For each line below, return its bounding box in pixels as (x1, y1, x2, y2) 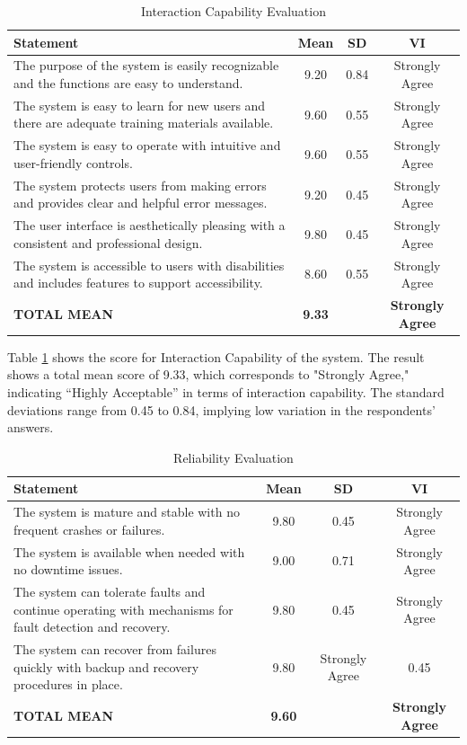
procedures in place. (13, 675, 123, 694)
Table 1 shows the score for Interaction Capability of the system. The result (7, 347, 425, 366)
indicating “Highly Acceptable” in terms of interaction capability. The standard (7, 382, 445, 401)
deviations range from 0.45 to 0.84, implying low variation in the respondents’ (7, 400, 436, 419)
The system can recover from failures (13, 640, 216, 659)
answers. (7, 418, 54, 437)
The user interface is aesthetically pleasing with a (13, 216, 286, 235)
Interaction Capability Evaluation (141, 2, 326, 20)
